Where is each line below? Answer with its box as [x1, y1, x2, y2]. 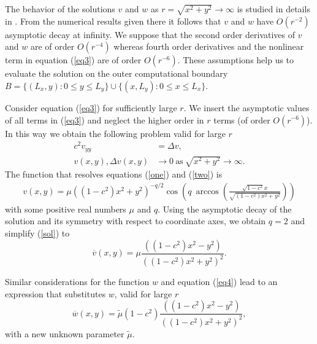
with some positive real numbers [5, 202, 126, 215]
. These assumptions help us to [177, 53, 294, 66]
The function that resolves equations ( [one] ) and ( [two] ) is [5, 168, 223, 181]
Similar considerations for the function [5, 275, 150, 288]
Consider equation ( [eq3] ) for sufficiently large [5, 101, 177, 114]
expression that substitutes [5, 287, 106, 300]
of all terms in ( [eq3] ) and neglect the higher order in [5, 113, 204, 126]
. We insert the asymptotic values [183, 101, 310, 114]
